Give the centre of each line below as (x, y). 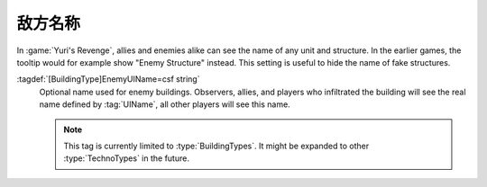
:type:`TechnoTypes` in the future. (126, 158)
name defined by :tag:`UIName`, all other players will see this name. (165, 104)
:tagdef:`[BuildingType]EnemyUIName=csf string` (108, 79)
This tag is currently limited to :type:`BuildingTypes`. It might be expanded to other (216, 146)
